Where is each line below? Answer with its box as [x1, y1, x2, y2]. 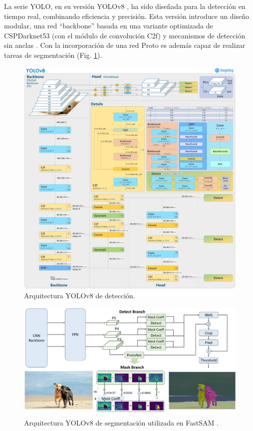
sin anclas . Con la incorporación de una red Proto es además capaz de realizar [4, 40, 246, 50]
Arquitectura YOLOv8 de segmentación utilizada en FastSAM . [24, 417, 219, 428]
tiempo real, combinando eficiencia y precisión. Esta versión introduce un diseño [4, 10, 250, 21]
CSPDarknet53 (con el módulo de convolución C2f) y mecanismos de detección [4, 30, 246, 40]
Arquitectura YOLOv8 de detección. [24, 290, 135, 301]
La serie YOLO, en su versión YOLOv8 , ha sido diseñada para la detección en [4, 1, 246, 11]
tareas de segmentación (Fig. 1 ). [4, 49, 102, 60]
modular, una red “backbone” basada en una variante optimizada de [4, 20, 213, 31]
